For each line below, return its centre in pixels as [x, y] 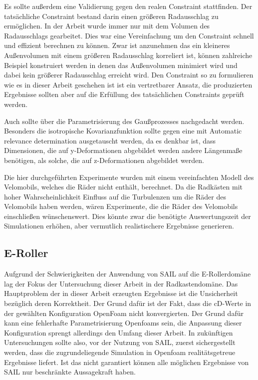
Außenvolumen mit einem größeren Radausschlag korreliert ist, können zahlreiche [128, 55]
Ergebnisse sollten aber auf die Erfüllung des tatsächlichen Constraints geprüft [124, 94]
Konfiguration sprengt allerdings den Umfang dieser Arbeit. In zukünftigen [119, 332]
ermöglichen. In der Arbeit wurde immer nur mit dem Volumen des [107, 26]
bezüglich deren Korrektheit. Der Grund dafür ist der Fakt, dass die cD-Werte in [128, 303]
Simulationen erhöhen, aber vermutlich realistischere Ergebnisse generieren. [119, 226]
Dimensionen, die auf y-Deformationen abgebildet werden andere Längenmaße [123, 150]
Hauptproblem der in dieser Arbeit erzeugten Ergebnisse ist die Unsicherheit [121, 293]
